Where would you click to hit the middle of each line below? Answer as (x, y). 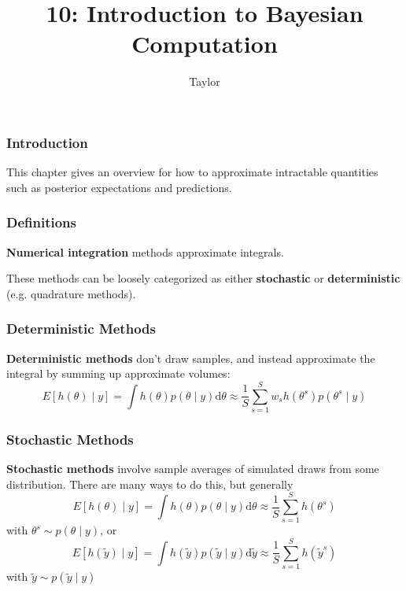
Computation (205, 44)
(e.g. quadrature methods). (71, 293)
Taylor (205, 81)
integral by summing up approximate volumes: (118, 373)
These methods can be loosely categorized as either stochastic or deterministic (203, 278)
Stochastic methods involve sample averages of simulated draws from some (193, 469)
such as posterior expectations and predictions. (119, 187)
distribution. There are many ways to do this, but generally (150, 484)
